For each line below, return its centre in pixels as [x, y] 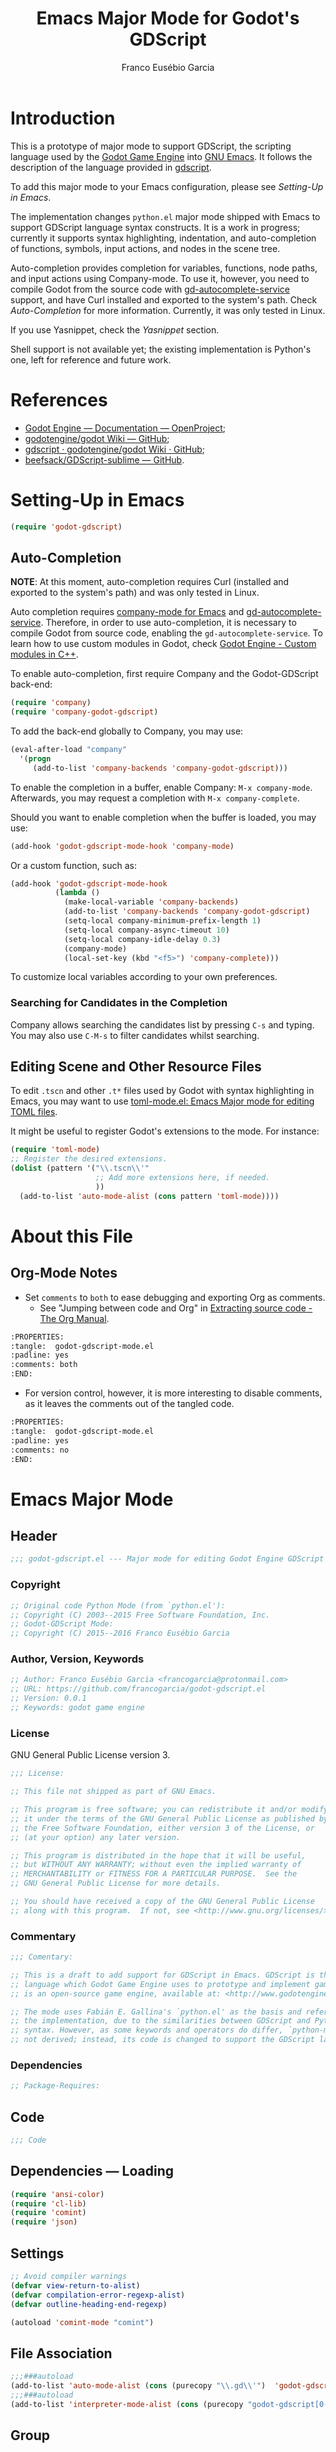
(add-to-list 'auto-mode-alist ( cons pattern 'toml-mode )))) [149, 1196]
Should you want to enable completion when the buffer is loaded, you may [163, 817]
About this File [71, 1236]
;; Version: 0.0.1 [48, 1698]
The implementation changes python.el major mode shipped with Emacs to [165, 216]
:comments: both [44, 1365]
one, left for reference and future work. [91, 359]
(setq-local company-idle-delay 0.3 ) [142, 939]
